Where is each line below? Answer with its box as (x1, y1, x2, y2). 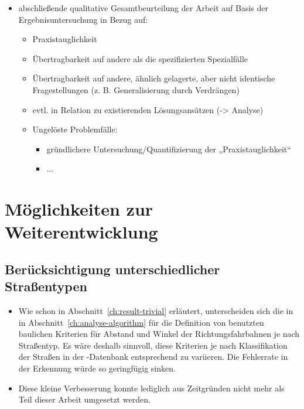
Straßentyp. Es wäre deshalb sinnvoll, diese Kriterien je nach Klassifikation (18, 339, 288, 351)
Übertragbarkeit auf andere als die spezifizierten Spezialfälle (32, 52, 248, 64)
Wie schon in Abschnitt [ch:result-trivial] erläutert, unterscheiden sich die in (18, 305, 293, 317)
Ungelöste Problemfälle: (32, 123, 118, 135)
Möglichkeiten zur (5, 197, 153, 221)
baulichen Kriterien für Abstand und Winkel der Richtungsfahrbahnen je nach (18, 328, 300, 340)
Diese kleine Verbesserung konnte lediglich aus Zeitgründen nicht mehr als (18, 381, 285, 394)
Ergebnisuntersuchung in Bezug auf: (18, 13, 148, 25)
